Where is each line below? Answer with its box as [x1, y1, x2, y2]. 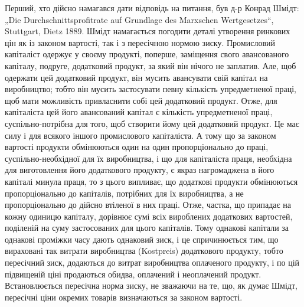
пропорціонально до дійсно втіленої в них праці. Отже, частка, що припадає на [5, 198, 291, 211]
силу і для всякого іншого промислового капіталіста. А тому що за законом [5, 129, 276, 141]
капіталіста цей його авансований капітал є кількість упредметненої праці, [5, 106, 273, 118]
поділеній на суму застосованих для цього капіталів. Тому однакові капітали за [5, 221, 289, 234]
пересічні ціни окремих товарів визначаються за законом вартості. [5, 290, 243, 303]
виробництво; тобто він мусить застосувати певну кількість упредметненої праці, [5, 83, 296, 95]
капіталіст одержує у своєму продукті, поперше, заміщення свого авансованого [5, 48, 289, 60]
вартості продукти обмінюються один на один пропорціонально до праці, [5, 141, 269, 153]
